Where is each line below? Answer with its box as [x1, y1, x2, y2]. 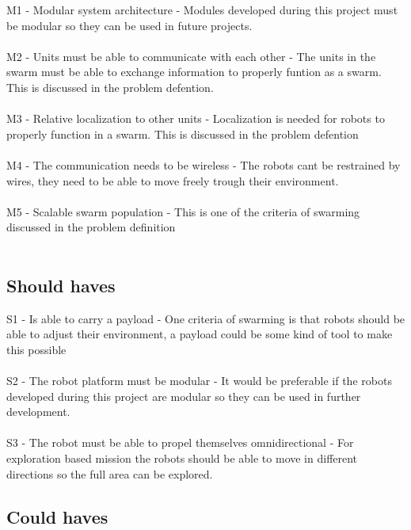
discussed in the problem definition [6, 219, 176, 235]
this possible [6, 341, 67, 357]
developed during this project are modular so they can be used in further [6, 387, 361, 404]
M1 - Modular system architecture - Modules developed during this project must [6, 2, 398, 17]
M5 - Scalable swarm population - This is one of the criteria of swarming [6, 203, 360, 219]
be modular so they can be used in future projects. [6, 17, 253, 33]
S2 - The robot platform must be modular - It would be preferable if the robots [6, 372, 392, 389]
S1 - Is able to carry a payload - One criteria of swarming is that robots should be [6, 310, 405, 326]
